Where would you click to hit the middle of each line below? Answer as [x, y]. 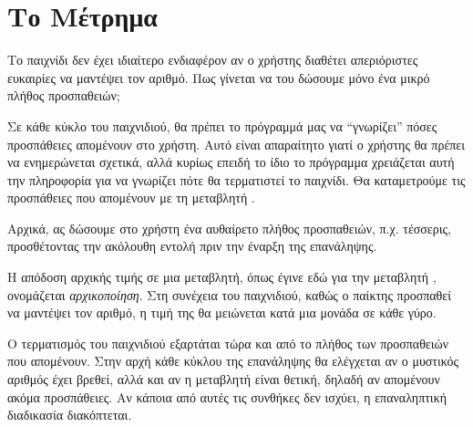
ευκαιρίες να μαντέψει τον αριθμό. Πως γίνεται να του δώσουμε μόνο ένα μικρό [219, 77]
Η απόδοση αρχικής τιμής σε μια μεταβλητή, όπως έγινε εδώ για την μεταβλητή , [222, 277]
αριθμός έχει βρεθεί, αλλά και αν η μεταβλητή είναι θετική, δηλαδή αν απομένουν [224, 379]
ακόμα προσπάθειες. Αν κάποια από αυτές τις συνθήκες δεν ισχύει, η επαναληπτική [227, 396]
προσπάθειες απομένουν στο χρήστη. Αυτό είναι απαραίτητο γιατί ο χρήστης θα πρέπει [236, 144]
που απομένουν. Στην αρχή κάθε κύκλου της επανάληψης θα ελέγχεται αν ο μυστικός [233, 361]
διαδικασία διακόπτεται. [70, 415]
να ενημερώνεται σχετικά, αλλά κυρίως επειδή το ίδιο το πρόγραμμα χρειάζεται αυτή [231, 162]
